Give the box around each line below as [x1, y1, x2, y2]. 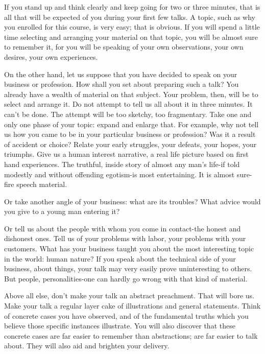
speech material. [16, 179, 67, 190]
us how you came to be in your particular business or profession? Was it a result [4, 129, 256, 139]
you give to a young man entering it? [4, 206, 120, 217]
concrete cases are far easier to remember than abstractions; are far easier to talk [4, 330, 258, 341]
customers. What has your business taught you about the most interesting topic [4, 243, 254, 254]
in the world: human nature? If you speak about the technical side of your [4, 253, 236, 264]
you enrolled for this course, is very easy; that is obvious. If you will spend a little [4, 21, 260, 32]
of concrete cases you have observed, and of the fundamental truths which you [4, 310, 249, 321]
